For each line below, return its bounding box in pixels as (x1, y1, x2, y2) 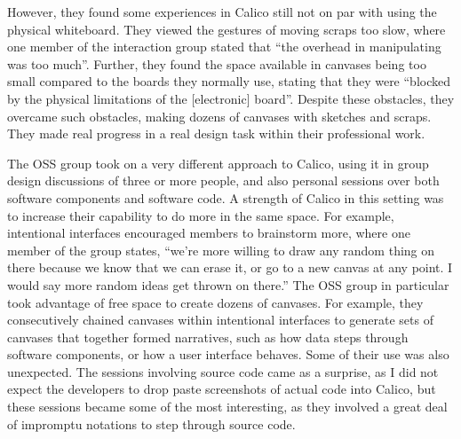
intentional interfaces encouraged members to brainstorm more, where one (7, 223, 410, 242)
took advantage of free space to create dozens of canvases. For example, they (7, 293, 424, 311)
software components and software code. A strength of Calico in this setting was (7, 188, 444, 207)
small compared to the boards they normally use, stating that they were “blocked (7, 72, 450, 90)
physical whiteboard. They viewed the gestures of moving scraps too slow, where (7, 20, 446, 38)
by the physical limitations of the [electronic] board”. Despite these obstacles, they (7, 89, 455, 107)
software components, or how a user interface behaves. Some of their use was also (7, 345, 449, 364)
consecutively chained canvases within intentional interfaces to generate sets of (7, 310, 433, 329)
